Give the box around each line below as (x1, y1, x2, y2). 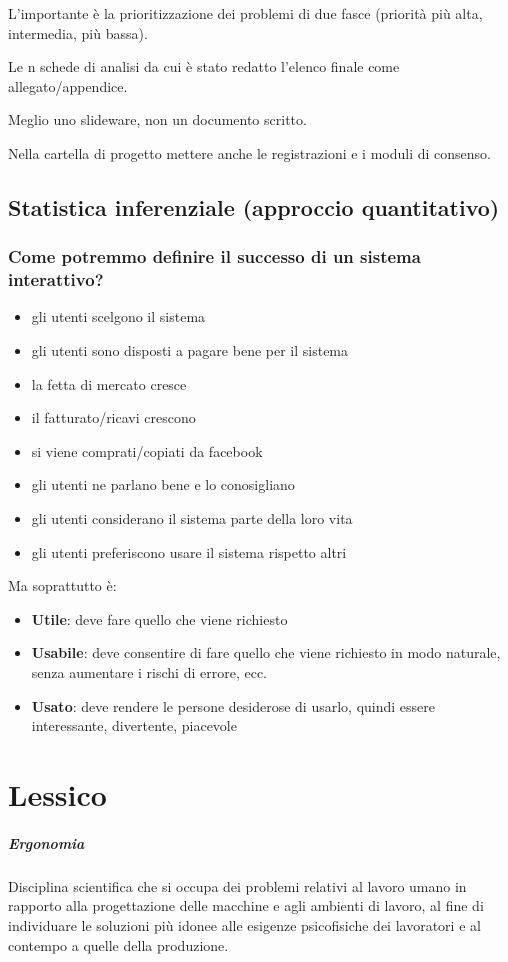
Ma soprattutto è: (8, 575, 117, 596)
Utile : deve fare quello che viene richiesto (31, 608, 288, 629)
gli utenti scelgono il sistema (31, 306, 206, 327)
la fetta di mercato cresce (31, 373, 187, 394)
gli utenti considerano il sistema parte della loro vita (31, 508, 353, 529)
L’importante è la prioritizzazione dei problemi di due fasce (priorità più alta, (8, 3, 483, 23)
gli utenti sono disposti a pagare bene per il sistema (31, 340, 349, 361)
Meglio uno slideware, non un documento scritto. (8, 109, 307, 130)
